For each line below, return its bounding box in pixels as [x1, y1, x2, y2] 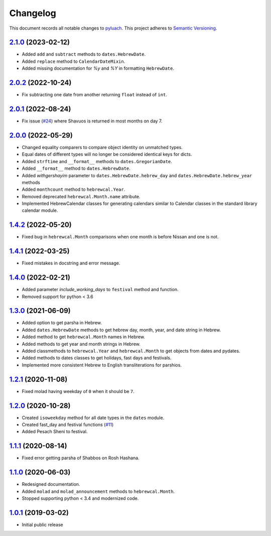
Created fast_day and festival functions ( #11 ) [22, 422, 114, 428]
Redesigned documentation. [22, 481, 80, 487]
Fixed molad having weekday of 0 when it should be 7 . [22, 388, 135, 394]
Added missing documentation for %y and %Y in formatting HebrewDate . [22, 65, 174, 71]
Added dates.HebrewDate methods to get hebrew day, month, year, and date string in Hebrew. [22, 327, 221, 333]
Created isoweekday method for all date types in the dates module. [22, 415, 165, 421]
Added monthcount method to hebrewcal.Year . [22, 186, 125, 193]
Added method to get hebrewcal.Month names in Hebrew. [22, 334, 146, 340]
